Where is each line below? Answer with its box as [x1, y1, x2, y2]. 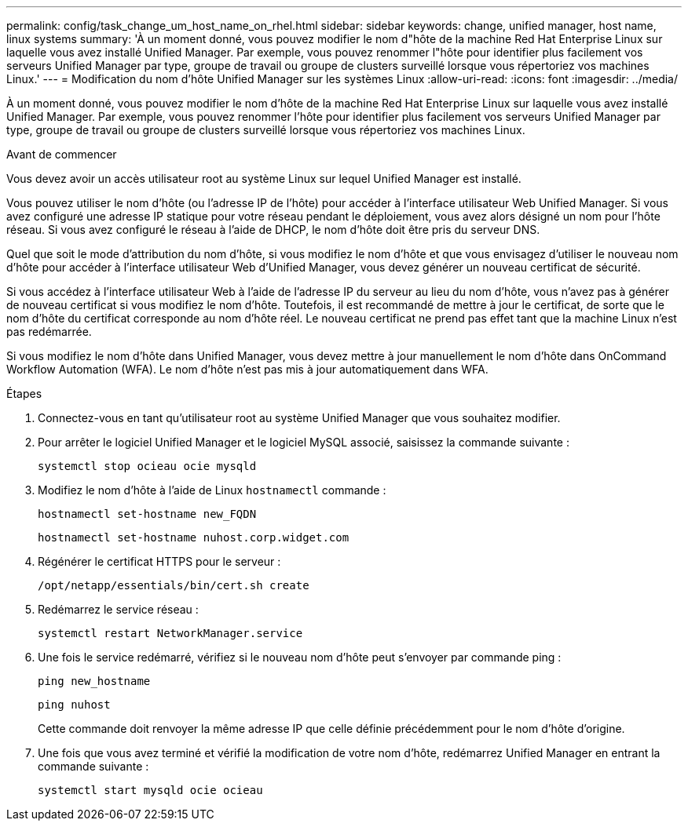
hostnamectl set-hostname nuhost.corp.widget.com [38, 531, 349, 544]
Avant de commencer [6, 148, 117, 161]
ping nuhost [38, 698, 111, 711]
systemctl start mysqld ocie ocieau [38, 784, 263, 796]
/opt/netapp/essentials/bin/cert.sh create [38, 579, 309, 592]
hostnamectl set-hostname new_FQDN [38, 508, 257, 520]
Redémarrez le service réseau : [38, 603, 199, 616]
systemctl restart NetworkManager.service [38, 627, 303, 639]
